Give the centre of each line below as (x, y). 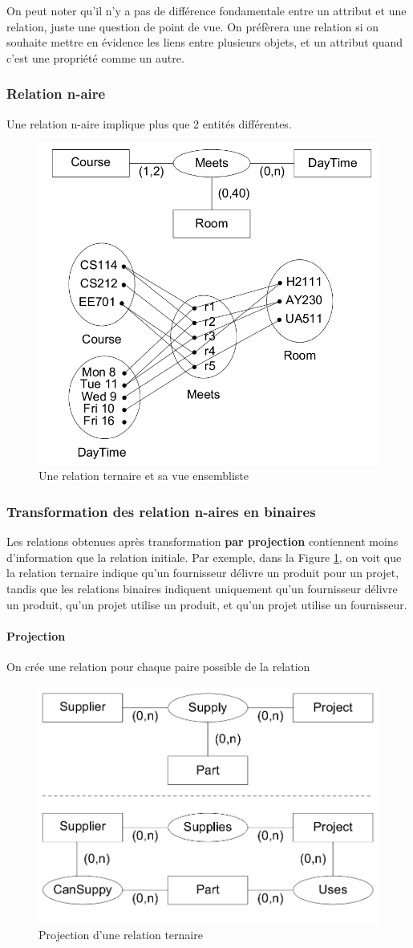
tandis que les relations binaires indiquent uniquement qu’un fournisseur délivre (202, 588)
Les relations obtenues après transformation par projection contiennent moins (202, 541)
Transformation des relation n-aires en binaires (161, 511)
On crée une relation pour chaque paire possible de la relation (158, 666)
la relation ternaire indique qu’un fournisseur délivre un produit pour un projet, (203, 573)
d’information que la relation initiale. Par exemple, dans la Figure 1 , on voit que (204, 557)
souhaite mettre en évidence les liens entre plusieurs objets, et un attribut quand (205, 42)
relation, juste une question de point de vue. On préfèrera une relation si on (193, 26)
